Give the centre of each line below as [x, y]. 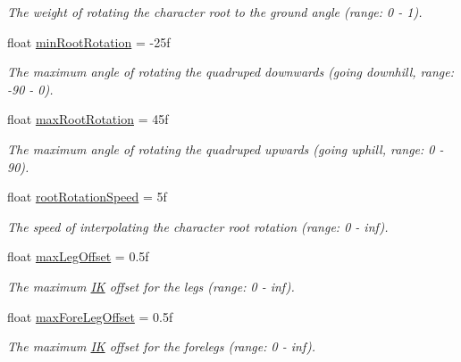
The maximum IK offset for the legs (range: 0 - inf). [151, 286]
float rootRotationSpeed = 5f [87, 197]
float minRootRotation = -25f [89, 41]
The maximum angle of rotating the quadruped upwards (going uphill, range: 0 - [226, 148]
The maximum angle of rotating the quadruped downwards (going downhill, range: [230, 72]
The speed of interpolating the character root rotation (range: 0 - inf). [198, 226]
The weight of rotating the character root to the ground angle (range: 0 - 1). [215, 12]
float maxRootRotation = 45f [88, 119]
